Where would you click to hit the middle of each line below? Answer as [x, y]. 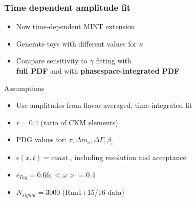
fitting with [114, 61]
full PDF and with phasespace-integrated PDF [98, 71]
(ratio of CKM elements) [79, 122]
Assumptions [24, 88]
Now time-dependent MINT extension [75, 26]
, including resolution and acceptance [128, 157]
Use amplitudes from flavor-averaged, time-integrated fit [104, 105]
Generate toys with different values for [77, 43]
